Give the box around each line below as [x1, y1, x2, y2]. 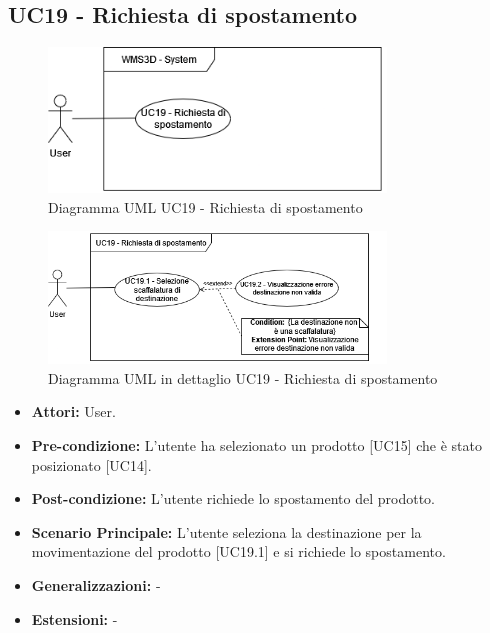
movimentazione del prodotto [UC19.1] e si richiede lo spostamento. [31, 541, 446, 562]
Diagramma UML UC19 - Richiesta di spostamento [48, 196, 363, 217]
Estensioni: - [31, 608, 118, 629]
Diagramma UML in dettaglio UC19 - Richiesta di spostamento [48, 367, 438, 388]
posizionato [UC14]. [31, 454, 152, 475]
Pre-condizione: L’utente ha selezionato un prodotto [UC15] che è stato [31, 434, 483, 455]
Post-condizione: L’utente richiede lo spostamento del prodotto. [31, 488, 436, 509]
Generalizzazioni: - [31, 574, 161, 595]
